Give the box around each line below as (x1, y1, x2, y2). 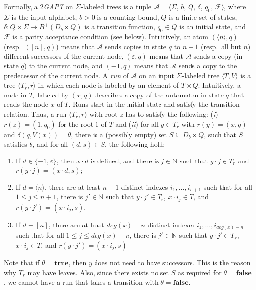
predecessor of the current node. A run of (4, 70, 128, 80)
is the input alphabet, (11, 11, 77, 22)
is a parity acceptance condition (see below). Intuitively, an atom (12, 32, 208, 42)
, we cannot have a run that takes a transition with (4, 277, 159, 287)
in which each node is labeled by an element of (38, 80, 179, 90)
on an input (139, 70, 174, 80)
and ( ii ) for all (115, 118, 159, 129)
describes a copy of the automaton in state (95, 89, 224, 99)
